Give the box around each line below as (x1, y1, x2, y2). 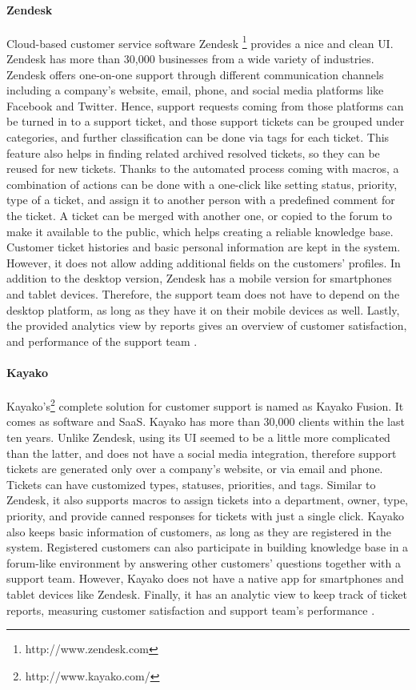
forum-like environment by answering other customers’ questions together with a (6, 554, 401, 571)
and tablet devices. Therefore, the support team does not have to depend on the (6, 285, 400, 302)
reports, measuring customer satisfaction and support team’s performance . (6, 601, 375, 618)
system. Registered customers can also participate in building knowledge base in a (6, 539, 409, 556)
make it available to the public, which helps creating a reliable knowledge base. (6, 223, 394, 239)
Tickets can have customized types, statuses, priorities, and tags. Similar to (6, 475, 376, 492)
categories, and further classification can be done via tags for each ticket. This (6, 129, 390, 146)
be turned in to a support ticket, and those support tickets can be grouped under (6, 113, 405, 130)
